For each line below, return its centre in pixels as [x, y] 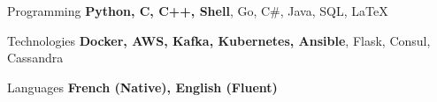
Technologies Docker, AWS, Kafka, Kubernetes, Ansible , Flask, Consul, [219, 40]
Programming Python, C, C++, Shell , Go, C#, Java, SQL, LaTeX [198, 11]
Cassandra [35, 58]
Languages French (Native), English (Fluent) [142, 87]
